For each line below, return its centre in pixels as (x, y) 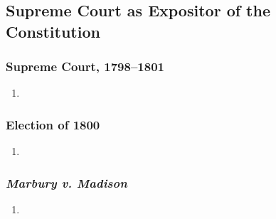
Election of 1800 (53, 124)
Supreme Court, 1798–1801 (85, 66)
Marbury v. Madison (67, 182)
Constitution (53, 31)
